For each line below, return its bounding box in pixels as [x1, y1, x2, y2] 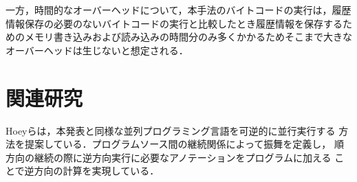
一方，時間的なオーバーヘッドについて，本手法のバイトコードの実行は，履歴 [6, 3, 351, 16]
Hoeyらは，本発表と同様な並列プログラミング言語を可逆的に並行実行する [6, 123, 336, 137]
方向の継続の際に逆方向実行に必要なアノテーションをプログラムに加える [6, 150, 332, 164]
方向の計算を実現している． [34, 163, 160, 178]
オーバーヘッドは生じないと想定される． [6, 43, 188, 57]
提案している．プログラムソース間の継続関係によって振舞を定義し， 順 [24, 137, 344, 151]
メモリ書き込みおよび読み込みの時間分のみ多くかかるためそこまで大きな [24, 30, 352, 44]
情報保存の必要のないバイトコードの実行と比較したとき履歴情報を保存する [6, 16, 343, 30]
